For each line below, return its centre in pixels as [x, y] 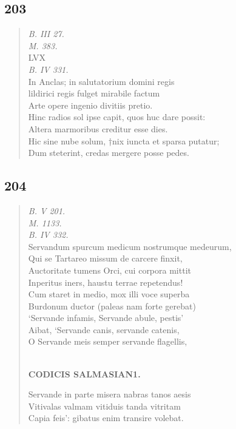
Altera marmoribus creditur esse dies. [98, 128]
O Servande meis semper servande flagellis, [108, 341]
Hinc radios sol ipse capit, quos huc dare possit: [117, 117]
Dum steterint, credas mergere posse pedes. [109, 153]
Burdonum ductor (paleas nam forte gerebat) [112, 306]
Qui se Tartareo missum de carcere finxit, [105, 258]
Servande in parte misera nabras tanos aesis [110, 394]
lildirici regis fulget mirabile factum [94, 93]
